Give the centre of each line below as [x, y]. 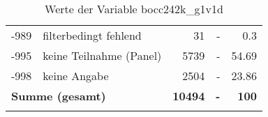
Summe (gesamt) [59, 96]
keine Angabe [76, 76]
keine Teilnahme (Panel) [102, 55]
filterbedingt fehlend [92, 35]
